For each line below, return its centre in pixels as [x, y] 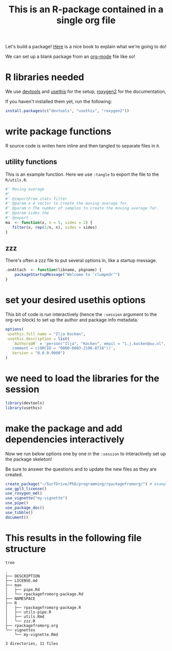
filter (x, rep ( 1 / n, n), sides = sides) [55, 227]
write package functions [58, 132]
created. [14, 474]
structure [26, 549]
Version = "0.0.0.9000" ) [39, 353]
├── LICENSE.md [21, 581]
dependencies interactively [65, 439]
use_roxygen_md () [24, 494]
